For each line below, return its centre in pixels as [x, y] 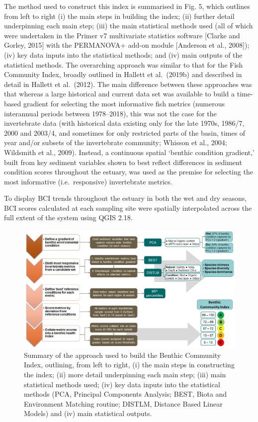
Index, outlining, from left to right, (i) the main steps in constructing [129, 365]
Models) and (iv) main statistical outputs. [88, 413]
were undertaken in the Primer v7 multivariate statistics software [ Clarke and [122, 35]
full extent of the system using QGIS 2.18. [68, 217]
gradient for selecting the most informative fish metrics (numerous [124, 103]
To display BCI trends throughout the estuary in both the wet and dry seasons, [126, 198]
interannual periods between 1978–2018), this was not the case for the [110, 113]
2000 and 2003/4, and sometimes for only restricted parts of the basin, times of [125, 132]
